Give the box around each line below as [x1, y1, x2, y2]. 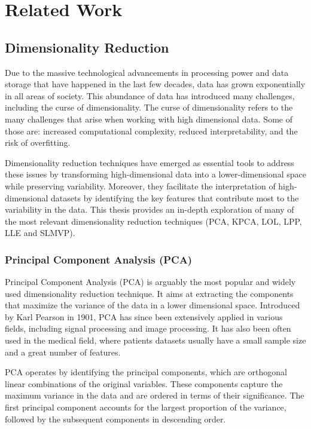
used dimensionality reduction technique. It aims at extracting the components [5, 287, 294, 299]
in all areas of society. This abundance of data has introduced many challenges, [5, 89, 295, 102]
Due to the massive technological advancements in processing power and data [5, 66, 289, 78]
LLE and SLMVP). [5, 226, 75, 239]
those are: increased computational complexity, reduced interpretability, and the [5, 124, 298, 137]
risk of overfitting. [5, 136, 71, 149]
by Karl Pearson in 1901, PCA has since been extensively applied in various [5, 310, 283, 323]
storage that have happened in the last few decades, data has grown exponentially [5, 78, 306, 90]
